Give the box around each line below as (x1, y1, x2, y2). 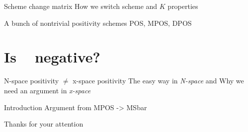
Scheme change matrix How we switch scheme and (4, 1, 158, 11)
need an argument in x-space (4, 85, 91, 95)
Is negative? (4, 47, 100, 67)
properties (167, 1, 198, 11)
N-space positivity (4, 75, 59, 86)
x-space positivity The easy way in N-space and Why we (73, 75, 244, 86)
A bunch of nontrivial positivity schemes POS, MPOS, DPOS (4, 17, 192, 28)
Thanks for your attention (4, 119, 83, 129)
